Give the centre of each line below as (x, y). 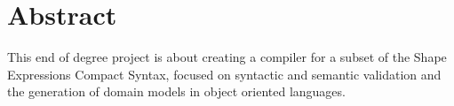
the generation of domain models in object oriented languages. (176, 91)
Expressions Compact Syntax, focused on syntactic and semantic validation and (224, 74)
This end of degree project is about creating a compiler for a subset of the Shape (227, 57)
